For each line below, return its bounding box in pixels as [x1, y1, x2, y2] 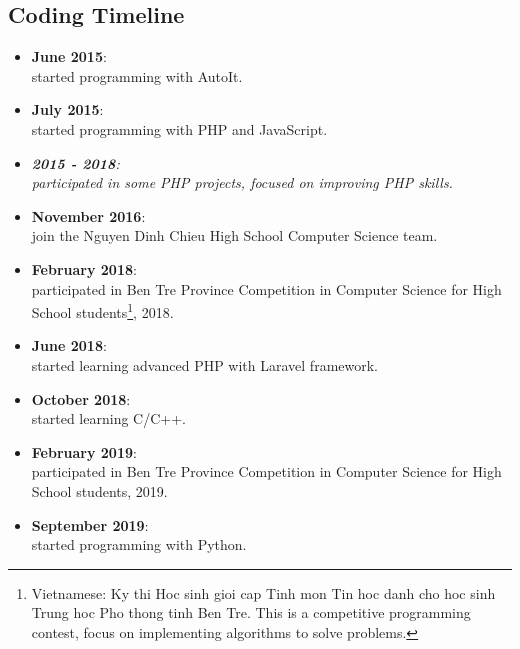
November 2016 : [31, 205, 146, 226]
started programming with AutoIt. [31, 65, 243, 86]
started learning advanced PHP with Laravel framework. [31, 354, 379, 375]
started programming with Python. [31, 534, 247, 555]
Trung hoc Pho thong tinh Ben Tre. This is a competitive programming [31, 602, 471, 623]
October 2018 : [31, 388, 131, 409]
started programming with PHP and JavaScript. [31, 118, 328, 139]
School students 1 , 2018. [31, 299, 174, 322]
